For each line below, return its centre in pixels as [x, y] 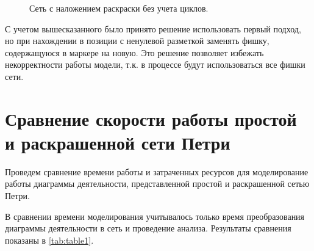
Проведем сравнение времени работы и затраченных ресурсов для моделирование [157, 171]
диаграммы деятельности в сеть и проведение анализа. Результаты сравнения [148, 228]
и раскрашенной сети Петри [118, 142]
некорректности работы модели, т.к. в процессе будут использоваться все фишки [155, 64]
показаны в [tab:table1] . [49, 240]
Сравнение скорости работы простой [151, 118]
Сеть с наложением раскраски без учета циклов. [119, 8]
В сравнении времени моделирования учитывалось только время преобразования [155, 216]
